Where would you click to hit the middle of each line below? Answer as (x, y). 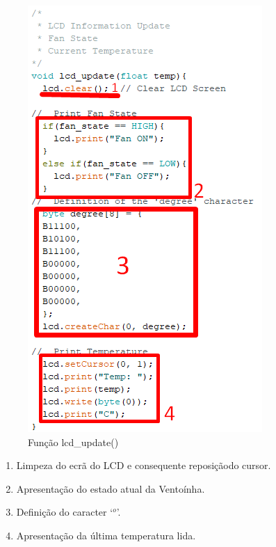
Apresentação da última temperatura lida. (106, 535)
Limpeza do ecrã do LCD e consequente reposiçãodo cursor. (144, 465)
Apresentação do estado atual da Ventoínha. (111, 488)
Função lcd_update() (73, 442)
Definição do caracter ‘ (65, 512)
